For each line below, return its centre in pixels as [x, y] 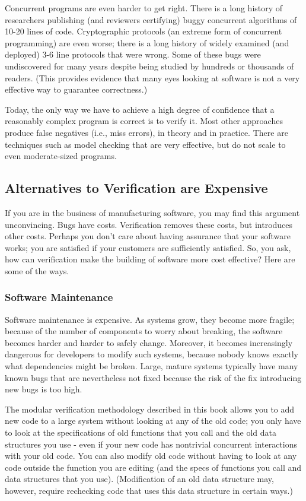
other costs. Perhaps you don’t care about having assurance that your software [148, 236]
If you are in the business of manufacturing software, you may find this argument [152, 212]
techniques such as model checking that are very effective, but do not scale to [145, 144]
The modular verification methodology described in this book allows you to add [150, 409]
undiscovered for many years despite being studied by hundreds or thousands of [149, 66]
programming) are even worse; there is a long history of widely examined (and [147, 42]
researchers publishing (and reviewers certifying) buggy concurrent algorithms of [151, 19]
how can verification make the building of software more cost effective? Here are [150, 259]
